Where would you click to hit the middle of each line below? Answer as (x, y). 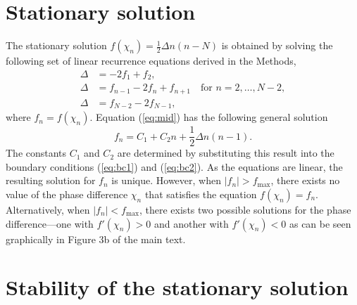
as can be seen (320, 223)
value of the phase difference (67, 194)
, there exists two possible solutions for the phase (245, 210)
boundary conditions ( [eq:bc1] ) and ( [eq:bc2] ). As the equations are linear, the (174, 166)
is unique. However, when (166, 180)
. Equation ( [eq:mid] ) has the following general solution (209, 117)
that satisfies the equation (201, 194)
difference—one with (50, 223)
